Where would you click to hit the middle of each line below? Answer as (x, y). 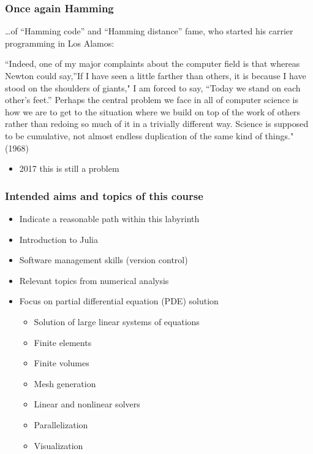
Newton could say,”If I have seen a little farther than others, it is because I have (156, 75)
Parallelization (61, 424)
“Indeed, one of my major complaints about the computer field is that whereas (153, 63)
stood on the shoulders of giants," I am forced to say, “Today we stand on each (153, 87)
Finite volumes (62, 363)
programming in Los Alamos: (60, 43)
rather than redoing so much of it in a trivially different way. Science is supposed (157, 124)
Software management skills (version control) (104, 260)
